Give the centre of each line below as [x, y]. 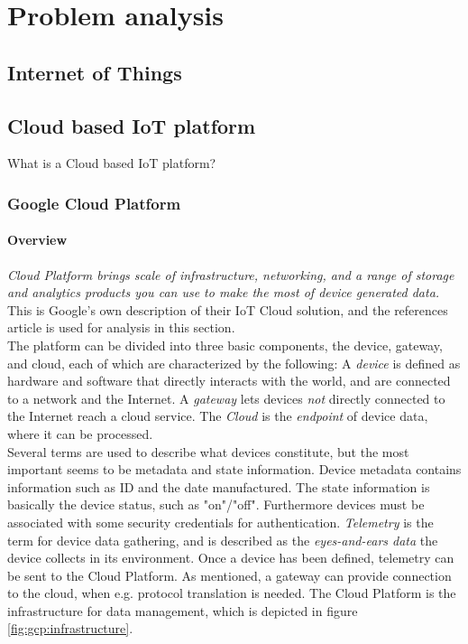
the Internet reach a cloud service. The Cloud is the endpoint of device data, [218, 416]
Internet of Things [95, 72]
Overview [37, 240]
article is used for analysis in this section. [121, 327]
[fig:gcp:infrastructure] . [70, 628]
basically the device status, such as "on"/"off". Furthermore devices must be [216, 504]
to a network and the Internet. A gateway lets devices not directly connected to [226, 398]
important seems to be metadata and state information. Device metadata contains [234, 469]
